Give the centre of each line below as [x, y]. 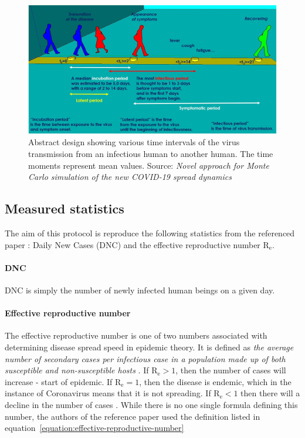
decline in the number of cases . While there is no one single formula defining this [151, 404]
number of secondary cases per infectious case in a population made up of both [145, 358]
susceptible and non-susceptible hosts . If [77, 370]
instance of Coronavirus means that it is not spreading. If [108, 393]
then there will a [270, 393]
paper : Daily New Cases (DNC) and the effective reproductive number [133, 244]
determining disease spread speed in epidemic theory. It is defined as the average [149, 347]
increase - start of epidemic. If [59, 381]
